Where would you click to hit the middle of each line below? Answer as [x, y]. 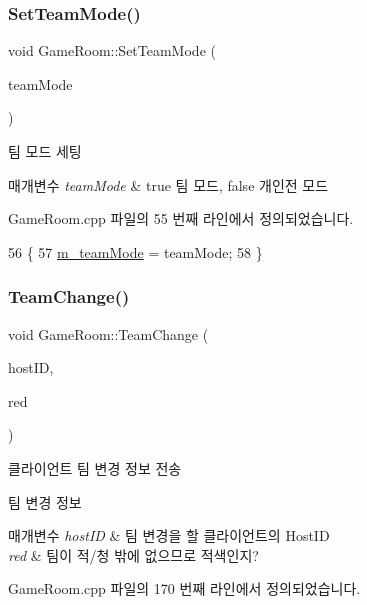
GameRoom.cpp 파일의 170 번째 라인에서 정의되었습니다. [184, 588]
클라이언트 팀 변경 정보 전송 [95, 467]
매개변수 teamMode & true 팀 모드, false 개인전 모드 [168, 184]
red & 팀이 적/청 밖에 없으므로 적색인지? [133, 554]
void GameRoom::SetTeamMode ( [112, 50]
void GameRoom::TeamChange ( [108, 333]
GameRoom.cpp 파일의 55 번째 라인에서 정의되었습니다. [181, 218]
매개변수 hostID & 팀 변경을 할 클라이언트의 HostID [169, 535]
